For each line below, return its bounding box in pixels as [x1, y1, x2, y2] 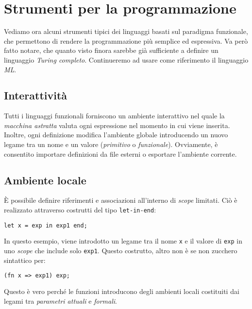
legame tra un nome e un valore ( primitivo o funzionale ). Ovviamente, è [4, 139, 218, 149]
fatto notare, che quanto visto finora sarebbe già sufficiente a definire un [4, 45, 218, 55]
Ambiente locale [4, 172, 86, 187]
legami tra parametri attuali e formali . [4, 295, 117, 306]
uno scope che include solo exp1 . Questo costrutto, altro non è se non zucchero [4, 245, 237, 256]
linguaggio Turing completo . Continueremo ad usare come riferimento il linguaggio [4, 54, 249, 65]
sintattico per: [4, 255, 46, 265]
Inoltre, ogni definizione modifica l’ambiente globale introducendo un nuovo [4, 130, 228, 140]
